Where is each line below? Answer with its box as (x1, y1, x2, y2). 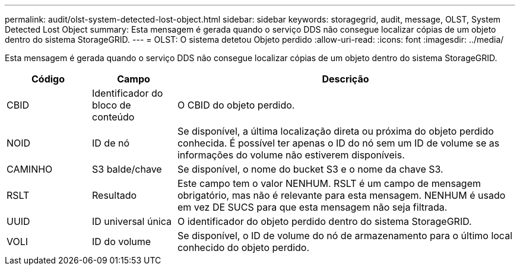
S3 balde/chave (91, 163, 162, 175)
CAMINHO (7, 163, 53, 175)
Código (31, 73, 65, 85)
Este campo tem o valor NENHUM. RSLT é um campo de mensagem (177, 177, 481, 189)
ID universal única (91, 215, 172, 227)
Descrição (322, 73, 369, 85)
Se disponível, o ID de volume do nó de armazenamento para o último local (177, 230, 513, 242)
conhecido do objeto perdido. (177, 242, 310, 253)
